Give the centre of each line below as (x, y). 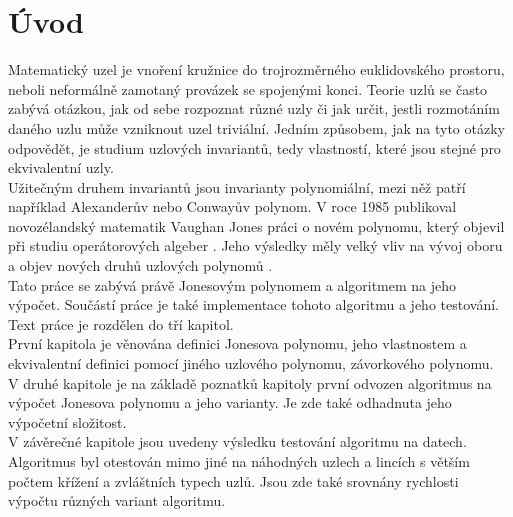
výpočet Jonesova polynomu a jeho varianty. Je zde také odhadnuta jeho (230, 402)
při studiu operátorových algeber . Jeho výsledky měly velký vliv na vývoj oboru (255, 245)
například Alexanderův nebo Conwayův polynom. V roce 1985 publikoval (232, 206)
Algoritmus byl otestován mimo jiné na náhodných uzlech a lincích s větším (239, 461)
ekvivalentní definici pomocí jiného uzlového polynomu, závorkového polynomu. (251, 363)
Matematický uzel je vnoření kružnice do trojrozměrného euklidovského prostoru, (256, 69)
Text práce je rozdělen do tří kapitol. (121, 323)
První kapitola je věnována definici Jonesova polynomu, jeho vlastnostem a (237, 343)
